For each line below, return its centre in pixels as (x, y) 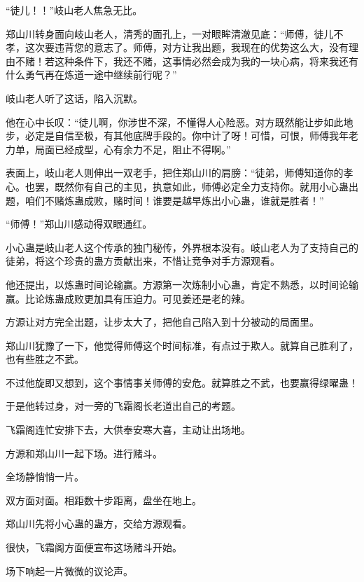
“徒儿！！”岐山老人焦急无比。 (74, 10)
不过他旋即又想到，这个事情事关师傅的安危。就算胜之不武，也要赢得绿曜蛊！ (182, 382)
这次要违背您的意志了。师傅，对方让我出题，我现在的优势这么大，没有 (187, 47)
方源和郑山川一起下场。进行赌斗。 (84, 453)
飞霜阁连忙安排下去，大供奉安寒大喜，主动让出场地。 (128, 430)
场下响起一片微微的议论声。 (69, 570)
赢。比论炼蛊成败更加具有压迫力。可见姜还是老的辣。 (128, 298)
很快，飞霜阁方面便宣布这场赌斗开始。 (94, 547)
